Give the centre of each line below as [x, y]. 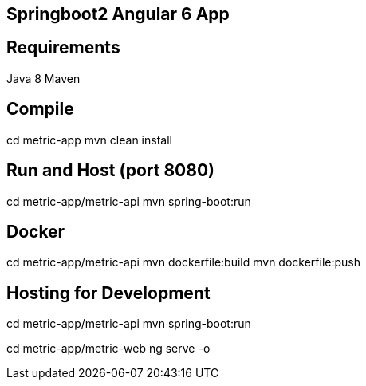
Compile [40, 109]
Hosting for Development [108, 293]
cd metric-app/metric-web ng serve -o [108, 349]
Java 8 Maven [43, 78]
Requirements [63, 48]
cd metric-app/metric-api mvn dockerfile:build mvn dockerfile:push [184, 262]
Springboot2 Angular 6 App [118, 14]
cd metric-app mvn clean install [89, 140]
